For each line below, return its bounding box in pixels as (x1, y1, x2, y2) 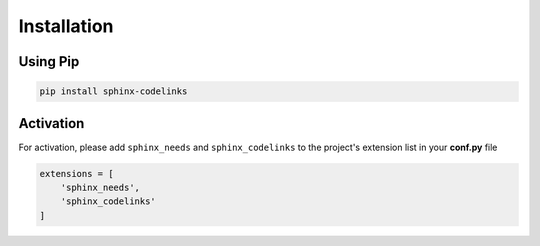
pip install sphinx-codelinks (39, 86, 188, 97)
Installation (18, 15, 114, 37)
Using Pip (18, 53, 80, 70)
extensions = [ (39, 168, 114, 179)
